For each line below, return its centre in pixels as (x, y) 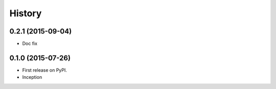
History (26, 13)
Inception (32, 77)
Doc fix (30, 44)
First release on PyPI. (45, 70)
